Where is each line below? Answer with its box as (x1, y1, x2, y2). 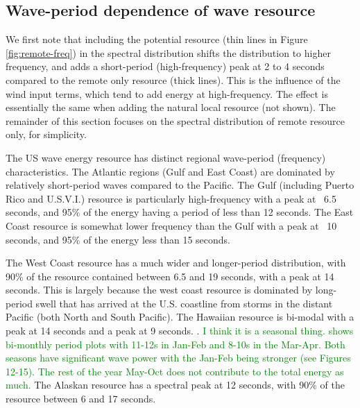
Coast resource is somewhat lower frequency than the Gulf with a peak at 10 (6, 218, 337, 232)
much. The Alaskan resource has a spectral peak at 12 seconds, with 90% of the (6, 377, 345, 392)
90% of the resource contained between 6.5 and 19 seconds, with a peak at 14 (6, 269, 334, 283)
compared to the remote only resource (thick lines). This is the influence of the (6, 72, 341, 87)
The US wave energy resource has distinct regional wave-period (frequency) (6, 150, 326, 164)
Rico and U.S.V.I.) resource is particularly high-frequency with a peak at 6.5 (6, 191, 336, 205)
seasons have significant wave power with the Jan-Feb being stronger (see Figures (6, 350, 351, 365)
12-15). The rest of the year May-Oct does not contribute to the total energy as (6, 364, 344, 378)
